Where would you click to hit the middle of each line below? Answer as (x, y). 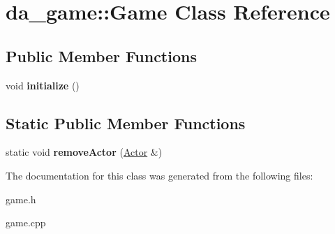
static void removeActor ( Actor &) (84, 152)
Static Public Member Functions (126, 123)
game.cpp (26, 222)
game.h (21, 199)
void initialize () (43, 85)
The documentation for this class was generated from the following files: (159, 175)
